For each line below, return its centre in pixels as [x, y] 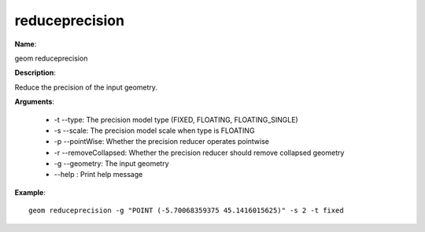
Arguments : [35, 101]
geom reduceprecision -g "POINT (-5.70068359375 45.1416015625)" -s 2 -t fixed [186, 211]
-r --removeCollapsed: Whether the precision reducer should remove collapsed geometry [199, 153]
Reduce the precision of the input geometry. [86, 87]
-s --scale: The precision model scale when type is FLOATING [154, 131]
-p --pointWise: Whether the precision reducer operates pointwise [162, 142]
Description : [35, 73]
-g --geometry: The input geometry [111, 164]
